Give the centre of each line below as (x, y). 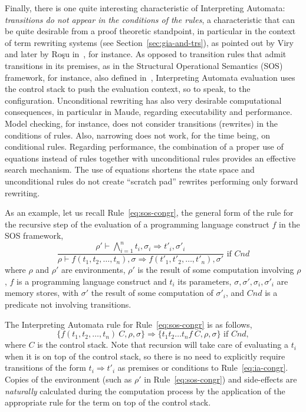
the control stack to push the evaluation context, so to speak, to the (128, 89)
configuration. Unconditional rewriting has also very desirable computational (143, 100)
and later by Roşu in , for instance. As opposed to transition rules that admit (146, 54)
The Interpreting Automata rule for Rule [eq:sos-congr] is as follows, (129, 324)
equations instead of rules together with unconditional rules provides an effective (150, 158)
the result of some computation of (152, 293)
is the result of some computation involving (216, 270)
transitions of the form (45, 367)
